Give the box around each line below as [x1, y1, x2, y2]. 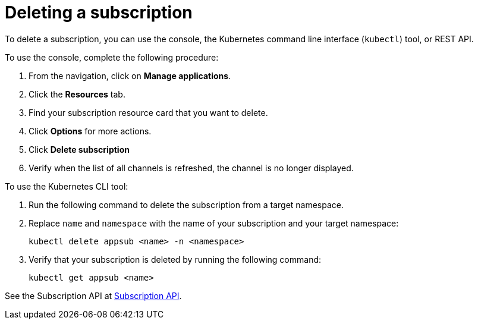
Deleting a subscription [5, 2, 193, 23]
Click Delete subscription [29, 144, 130, 155]
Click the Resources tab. [29, 89, 125, 99]
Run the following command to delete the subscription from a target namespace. [29, 199, 344, 210]
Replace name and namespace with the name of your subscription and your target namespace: [29, 218, 399, 228]
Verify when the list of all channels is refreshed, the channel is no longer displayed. [29, 162, 354, 173]
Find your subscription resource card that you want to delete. [29, 107, 268, 118]
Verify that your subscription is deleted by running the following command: [29, 254, 322, 265]
